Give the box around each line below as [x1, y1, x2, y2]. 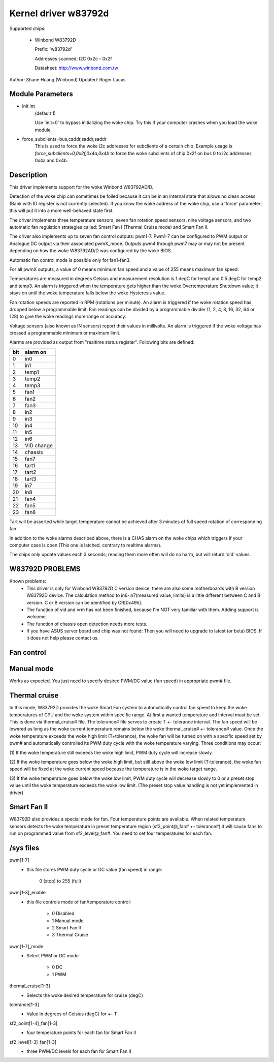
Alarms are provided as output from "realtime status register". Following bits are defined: [9, 339, 195, 345]
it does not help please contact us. [26, 635, 99, 641]
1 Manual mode [52, 918, 84, 924]
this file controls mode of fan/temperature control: [26, 899, 131, 905]
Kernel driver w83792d [9, 8, 109, 19]
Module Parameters [9, 89, 73, 99]
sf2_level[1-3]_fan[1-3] [9, 1039, 57, 1045]
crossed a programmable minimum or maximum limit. [9, 330, 121, 336]
